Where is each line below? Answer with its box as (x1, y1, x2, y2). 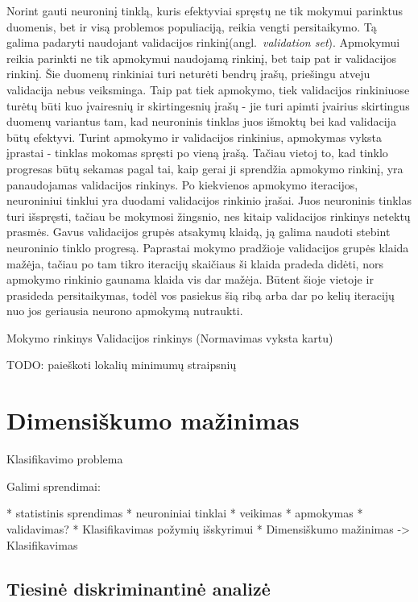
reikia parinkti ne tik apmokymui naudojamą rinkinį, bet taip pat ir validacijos (6, 49, 397, 66)
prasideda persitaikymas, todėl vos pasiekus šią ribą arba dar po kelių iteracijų (6, 286, 395, 303)
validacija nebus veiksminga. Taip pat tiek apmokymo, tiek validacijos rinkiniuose (6, 81, 410, 98)
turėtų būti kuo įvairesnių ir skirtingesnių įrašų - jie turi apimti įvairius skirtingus (6, 97, 410, 114)
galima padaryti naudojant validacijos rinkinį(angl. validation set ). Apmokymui (6, 34, 400, 51)
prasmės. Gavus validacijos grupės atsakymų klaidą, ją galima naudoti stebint (6, 223, 391, 240)
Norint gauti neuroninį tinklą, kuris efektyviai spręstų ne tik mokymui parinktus (6, 2, 404, 19)
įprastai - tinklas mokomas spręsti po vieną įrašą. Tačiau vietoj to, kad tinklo (6, 144, 388, 161)
